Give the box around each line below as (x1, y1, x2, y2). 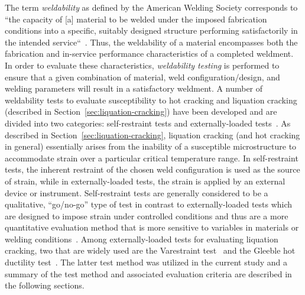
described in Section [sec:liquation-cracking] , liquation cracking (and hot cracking (5, 128, 300, 141)
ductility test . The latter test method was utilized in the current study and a (5, 256, 287, 268)
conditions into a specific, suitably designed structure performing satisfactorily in (5, 24, 298, 37)
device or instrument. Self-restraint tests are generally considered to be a (5, 186, 268, 199)
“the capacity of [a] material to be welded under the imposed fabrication (5, 12, 267, 25)
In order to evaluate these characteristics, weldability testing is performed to (5, 59, 280, 71)
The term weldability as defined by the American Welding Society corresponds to (5, 1, 298, 13)
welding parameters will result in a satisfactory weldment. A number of (5, 82, 263, 95)
